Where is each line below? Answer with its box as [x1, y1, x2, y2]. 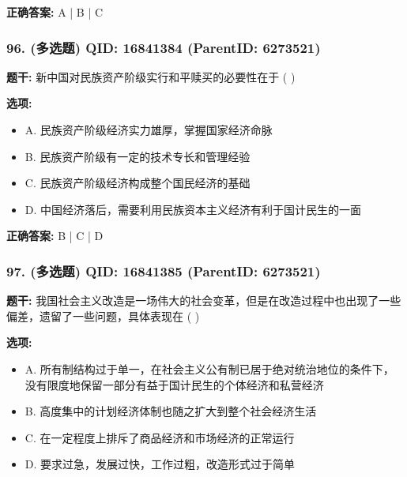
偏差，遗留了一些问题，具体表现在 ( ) [6, 307, 200, 324]
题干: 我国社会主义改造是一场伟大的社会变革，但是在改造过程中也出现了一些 [6, 292, 401, 309]
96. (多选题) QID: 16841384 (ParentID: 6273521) [6, 37, 321, 57]
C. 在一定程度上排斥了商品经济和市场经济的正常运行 [24, 429, 295, 445]
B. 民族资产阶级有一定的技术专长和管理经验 [24, 148, 251, 164]
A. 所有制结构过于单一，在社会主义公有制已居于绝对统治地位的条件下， [24, 360, 394, 377]
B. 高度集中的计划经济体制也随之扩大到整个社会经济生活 [24, 403, 317, 419]
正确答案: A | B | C [6, 4, 104, 20]
